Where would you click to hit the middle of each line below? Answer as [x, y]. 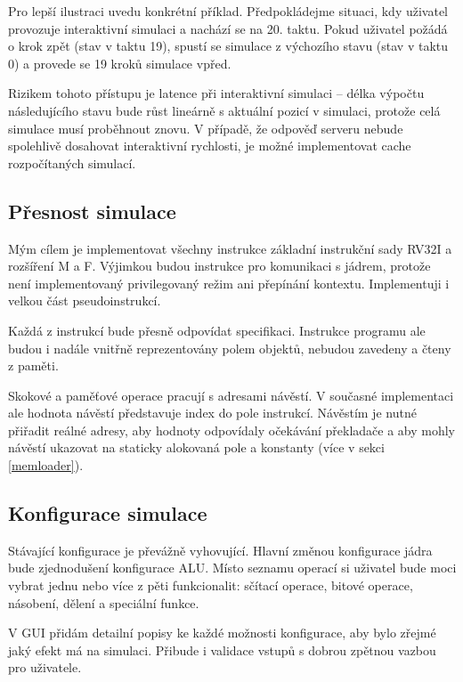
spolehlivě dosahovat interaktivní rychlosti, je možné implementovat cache [210, 146]
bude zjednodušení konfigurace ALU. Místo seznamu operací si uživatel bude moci [232, 568]
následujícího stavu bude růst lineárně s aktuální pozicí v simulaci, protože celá [224, 110]
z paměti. [33, 365]
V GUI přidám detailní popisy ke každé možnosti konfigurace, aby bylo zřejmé [222, 633]
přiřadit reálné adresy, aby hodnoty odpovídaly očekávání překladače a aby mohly [232, 430]
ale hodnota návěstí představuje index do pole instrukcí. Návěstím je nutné [212, 413]
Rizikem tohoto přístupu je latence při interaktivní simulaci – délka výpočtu [216, 93]
